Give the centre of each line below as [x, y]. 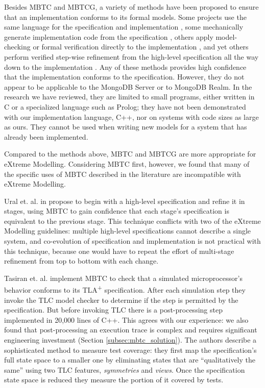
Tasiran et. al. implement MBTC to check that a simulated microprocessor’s [123, 278]
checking [17, 47]
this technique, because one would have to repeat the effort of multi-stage [119, 251]
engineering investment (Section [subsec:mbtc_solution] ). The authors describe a [130, 340]
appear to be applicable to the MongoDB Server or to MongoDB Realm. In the [128, 86]
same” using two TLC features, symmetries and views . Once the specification [125, 369]
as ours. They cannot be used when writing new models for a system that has [126, 127]
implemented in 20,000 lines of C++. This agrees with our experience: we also [126, 319]
